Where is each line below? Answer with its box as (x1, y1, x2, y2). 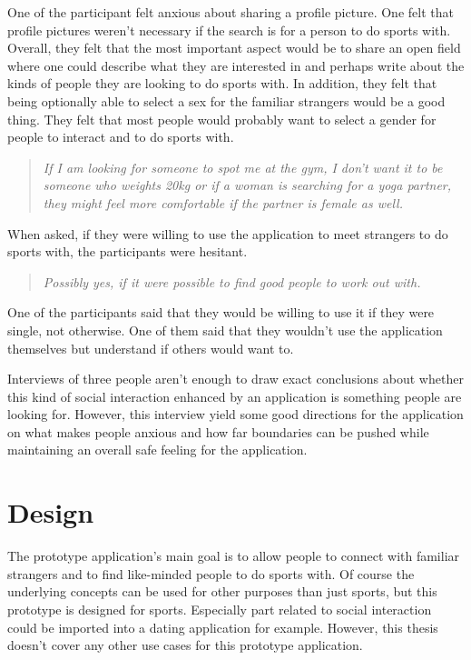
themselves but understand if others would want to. (7, 338, 294, 357)
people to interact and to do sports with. (7, 127, 234, 146)
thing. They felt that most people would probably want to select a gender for (7, 109, 437, 128)
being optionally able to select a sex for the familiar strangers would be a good (7, 91, 446, 110)
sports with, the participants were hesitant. (7, 242, 248, 261)
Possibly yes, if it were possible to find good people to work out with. (43, 272, 421, 291)
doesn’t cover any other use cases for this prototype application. (7, 635, 363, 655)
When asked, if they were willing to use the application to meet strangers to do (7, 224, 448, 243)
